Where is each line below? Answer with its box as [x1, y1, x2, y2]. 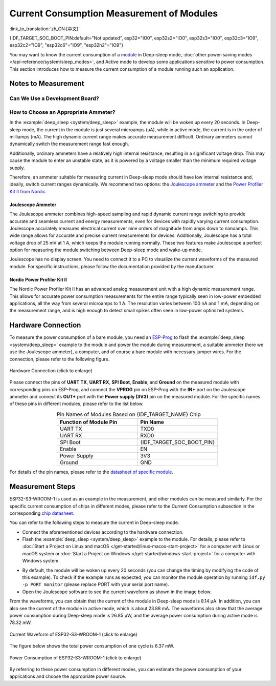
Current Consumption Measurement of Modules [9, 8, 218, 19]
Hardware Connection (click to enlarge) [9, 367, 93, 374]
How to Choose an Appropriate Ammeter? [9, 108, 116, 115]
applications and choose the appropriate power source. [9, 673, 126, 679]
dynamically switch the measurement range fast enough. [9, 141, 130, 147]
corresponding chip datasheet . [9, 510, 75, 516]
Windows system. [22, 558, 60, 564]
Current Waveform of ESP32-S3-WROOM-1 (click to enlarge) [9, 631, 137, 637]
